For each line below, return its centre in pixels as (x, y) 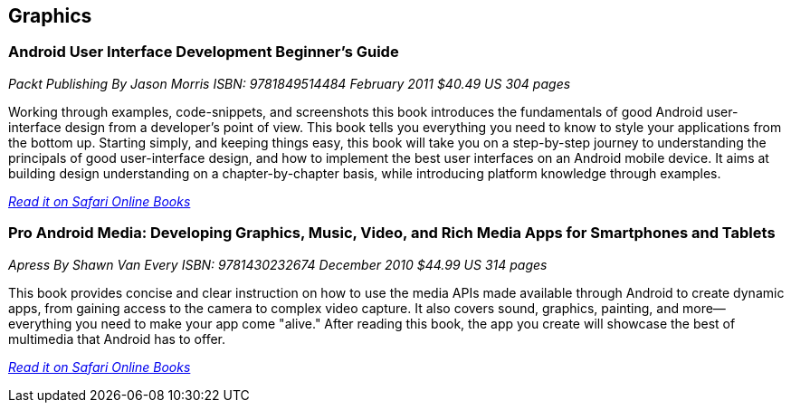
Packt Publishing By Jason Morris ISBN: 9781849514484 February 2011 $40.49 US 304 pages (290, 83)
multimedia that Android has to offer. (117, 338)
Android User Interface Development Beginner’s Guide (204, 52)
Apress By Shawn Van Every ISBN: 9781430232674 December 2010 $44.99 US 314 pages (278, 264)
